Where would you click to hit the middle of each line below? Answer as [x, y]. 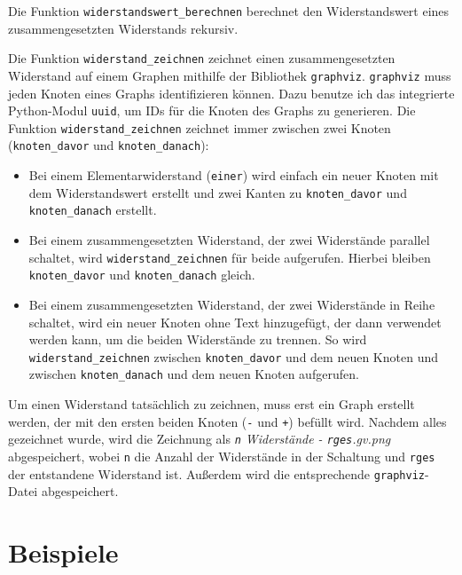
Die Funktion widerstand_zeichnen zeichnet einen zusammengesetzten [202, 58]
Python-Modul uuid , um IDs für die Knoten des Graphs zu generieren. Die [212, 110]
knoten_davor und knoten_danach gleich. [142, 275]
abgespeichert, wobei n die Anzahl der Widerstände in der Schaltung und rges [222, 456]
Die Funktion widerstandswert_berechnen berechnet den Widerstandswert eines [229, 11]
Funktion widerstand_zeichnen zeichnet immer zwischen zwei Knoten [200, 127]
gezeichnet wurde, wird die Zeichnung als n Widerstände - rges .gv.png [200, 439]
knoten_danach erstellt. [93, 210]
